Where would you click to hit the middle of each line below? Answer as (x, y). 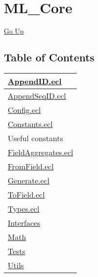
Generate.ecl (29, 180)
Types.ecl (24, 208)
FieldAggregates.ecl (41, 152)
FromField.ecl (31, 166)
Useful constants (35, 138)
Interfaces (24, 222)
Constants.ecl (30, 124)
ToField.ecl (26, 194)
